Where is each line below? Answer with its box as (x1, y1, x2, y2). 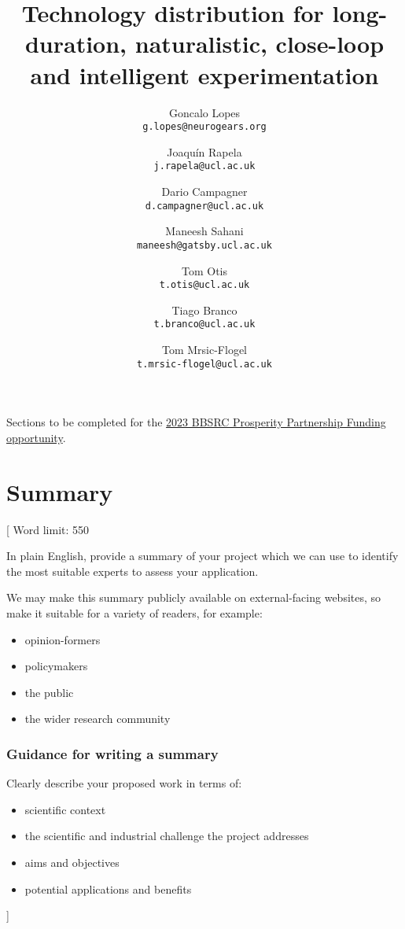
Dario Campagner (161, 183, 248, 199)
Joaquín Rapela (167, 143, 242, 160)
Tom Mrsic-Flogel (161, 341, 248, 357)
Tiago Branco (171, 301, 237, 318)
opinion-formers (24, 631, 101, 647)
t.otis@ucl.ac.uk (159, 279, 250, 291)
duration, (24, 28, 127, 60)
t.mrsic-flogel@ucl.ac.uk (137, 358, 272, 370)
